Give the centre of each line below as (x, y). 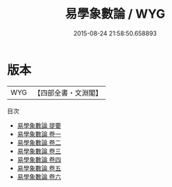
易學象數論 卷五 (39, 168)
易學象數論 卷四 (39, 159)
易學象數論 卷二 (39, 142)
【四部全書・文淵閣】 (68, 93)
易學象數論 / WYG (115, 14)
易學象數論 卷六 (39, 176)
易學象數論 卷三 (39, 151)
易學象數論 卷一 (39, 134)
